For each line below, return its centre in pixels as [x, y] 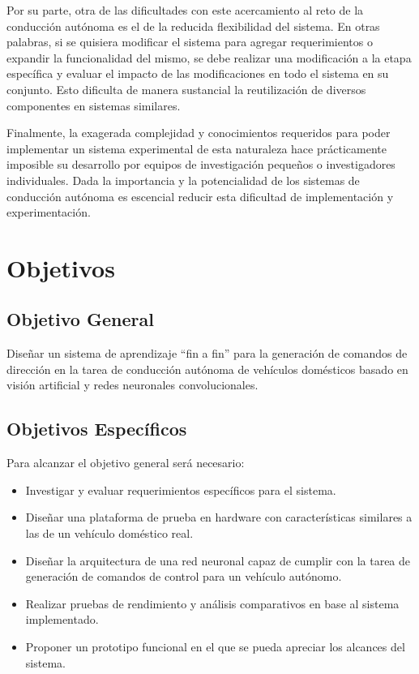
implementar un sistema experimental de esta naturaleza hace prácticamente [197, 148]
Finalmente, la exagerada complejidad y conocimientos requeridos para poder [199, 133]
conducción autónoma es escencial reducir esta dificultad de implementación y [200, 196]
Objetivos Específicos [97, 429]
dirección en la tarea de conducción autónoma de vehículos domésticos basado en [207, 369]
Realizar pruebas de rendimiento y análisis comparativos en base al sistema [212, 603]
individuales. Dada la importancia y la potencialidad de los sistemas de [183, 180]
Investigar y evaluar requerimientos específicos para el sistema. [181, 489]
